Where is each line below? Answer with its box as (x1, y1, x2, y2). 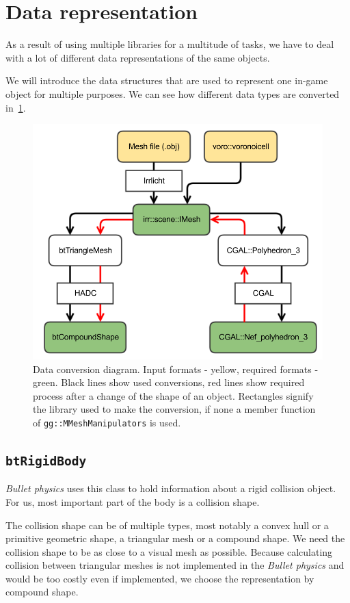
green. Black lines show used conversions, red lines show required (33, 375, 305, 389)
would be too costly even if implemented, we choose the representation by (5, 571, 314, 585)
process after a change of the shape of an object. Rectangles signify (33, 388, 314, 402)
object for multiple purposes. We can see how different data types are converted (5, 86, 340, 101)
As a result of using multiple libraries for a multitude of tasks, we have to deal (5, 37, 334, 51)
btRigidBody (5, 453, 87, 468)
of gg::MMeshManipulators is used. (33, 415, 181, 429)
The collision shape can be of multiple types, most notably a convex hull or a (5, 517, 329, 532)
